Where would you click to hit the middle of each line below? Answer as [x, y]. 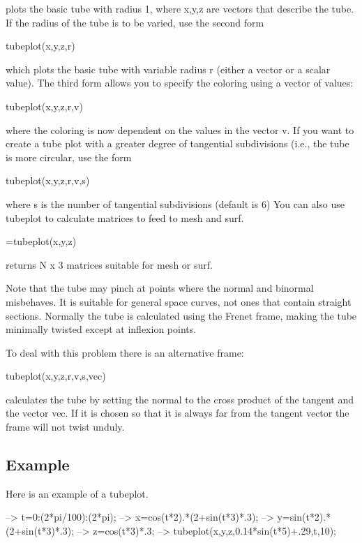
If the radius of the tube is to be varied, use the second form [135, 22]
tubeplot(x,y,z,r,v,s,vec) [56, 376]
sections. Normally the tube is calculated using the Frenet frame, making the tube [181, 315]
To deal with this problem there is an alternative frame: [125, 352]
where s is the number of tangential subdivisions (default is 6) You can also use [175, 203]
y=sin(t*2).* [304, 517]
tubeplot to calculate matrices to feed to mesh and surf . [125, 217]
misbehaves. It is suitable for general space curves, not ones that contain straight [179, 301]
